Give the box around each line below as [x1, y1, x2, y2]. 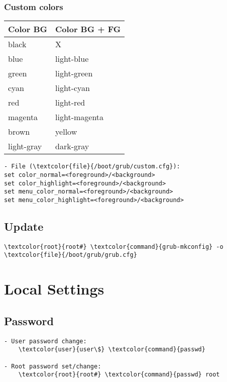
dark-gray [55, 140, 89, 152]
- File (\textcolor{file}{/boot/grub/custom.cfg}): [4, 163, 180, 170]
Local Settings [4, 278, 104, 299]
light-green [55, 67, 93, 79]
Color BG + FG [55, 23, 121, 35]
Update [4, 218, 44, 234]
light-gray [8, 140, 42, 152]
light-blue [55, 53, 89, 65]
